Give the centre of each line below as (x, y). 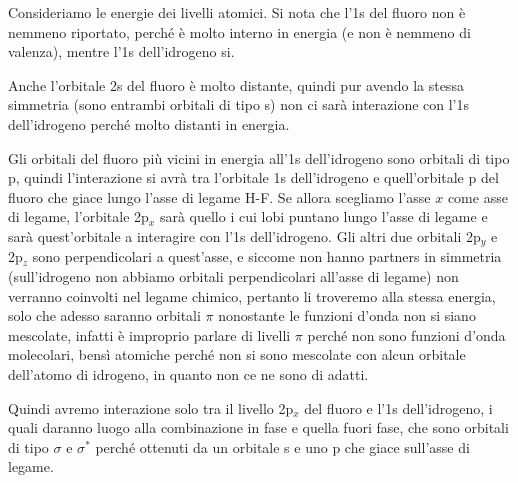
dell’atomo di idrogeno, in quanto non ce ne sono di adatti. (188, 373)
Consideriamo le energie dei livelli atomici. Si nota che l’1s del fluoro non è (237, 12)
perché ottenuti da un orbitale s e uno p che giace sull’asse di (282, 446)
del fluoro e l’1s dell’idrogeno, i (398, 407)
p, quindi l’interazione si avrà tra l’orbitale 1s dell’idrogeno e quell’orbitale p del (253, 177)
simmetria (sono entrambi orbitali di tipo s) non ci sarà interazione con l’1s (239, 104)
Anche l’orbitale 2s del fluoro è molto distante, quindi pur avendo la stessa (236, 84)
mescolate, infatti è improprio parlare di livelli (149, 334)
